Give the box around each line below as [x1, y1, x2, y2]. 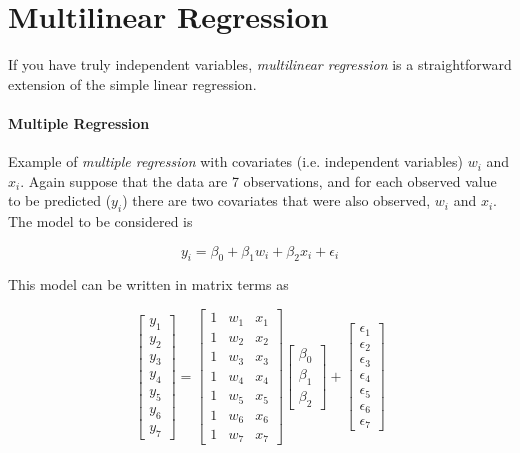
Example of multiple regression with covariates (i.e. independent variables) [8, 151, 463, 172]
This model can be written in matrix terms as [8, 274, 289, 295]
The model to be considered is [8, 211, 193, 232]
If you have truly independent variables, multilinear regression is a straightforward [8, 54, 512, 75]
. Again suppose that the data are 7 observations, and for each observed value [20, 170, 497, 191]
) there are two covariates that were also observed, [122, 190, 431, 211]
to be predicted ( [8, 190, 112, 211]
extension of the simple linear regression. [8, 73, 257, 94]
